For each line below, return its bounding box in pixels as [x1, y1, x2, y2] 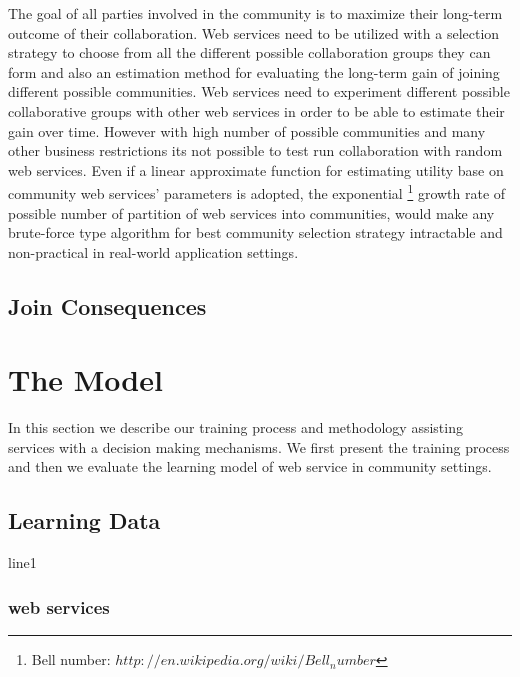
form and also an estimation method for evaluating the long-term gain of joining [8, 61, 500, 82]
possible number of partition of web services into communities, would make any [8, 202, 495, 223]
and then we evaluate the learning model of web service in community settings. [8, 456, 492, 477]
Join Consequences [8, 290, 207, 321]
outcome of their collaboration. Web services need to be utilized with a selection [8, 22, 500, 43]
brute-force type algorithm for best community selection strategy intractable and [8, 222, 503, 243]
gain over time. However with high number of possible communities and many [8, 120, 486, 141]
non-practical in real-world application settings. [8, 241, 299, 262]
